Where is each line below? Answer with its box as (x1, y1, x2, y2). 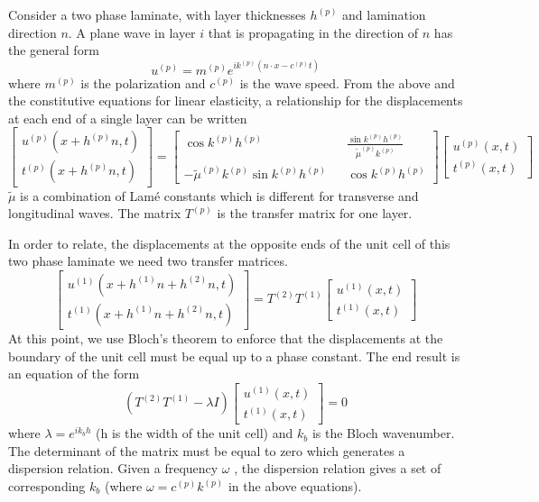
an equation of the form (8, 364, 140, 383)
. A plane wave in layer (68, 23, 196, 41)
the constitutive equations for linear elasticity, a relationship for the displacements (8, 91, 463, 110)
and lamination (342, 5, 426, 23)
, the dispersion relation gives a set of (234, 459, 441, 478)
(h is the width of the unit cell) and (96, 424, 293, 443)
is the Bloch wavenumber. (311, 424, 455, 443)
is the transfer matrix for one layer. (217, 204, 413, 223)
